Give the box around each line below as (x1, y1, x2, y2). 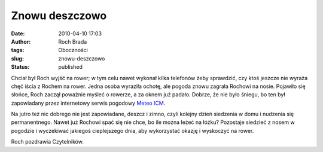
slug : (11, 54, 24, 62)
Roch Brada (58, 38, 87, 45)
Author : (11, 38, 31, 45)
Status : (11, 63, 30, 71)
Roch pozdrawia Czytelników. (11, 138, 84, 145)
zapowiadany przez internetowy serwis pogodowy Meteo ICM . (11, 99, 166, 107)
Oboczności (58, 47, 88, 54)
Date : (11, 30, 25, 37)
